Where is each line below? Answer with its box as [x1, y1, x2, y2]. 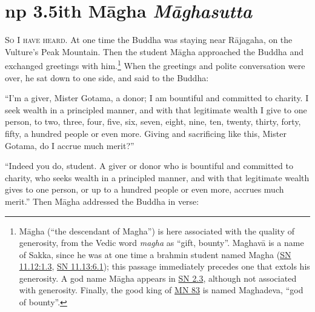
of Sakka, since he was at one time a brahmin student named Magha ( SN [19, 248, 291, 261]
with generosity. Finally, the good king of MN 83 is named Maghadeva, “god [19, 284, 303, 296]
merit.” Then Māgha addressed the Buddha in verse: [5, 194, 199, 207]
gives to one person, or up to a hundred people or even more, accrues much [5, 183, 284, 196]
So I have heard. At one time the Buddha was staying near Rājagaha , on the [5, 33, 293, 46]
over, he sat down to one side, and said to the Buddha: [5, 71, 209, 84]
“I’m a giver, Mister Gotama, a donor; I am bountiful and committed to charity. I [5, 91, 309, 104]
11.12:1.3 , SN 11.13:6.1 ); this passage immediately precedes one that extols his [19, 260, 310, 273]
